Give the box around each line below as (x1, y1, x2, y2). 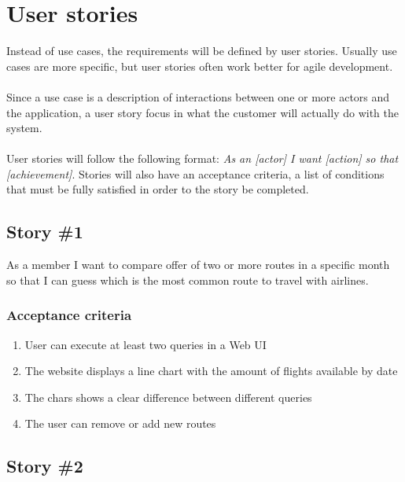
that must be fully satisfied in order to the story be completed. (6, 181, 309, 197)
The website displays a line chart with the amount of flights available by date (24, 362, 398, 379)
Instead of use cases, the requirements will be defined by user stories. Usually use (6, 42, 397, 59)
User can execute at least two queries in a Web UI (24, 336, 267, 352)
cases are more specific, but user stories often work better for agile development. (6, 57, 393, 74)
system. (6, 120, 42, 136)
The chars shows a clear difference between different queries (24, 388, 312, 405)
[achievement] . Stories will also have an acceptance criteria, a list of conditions (6, 165, 385, 182)
